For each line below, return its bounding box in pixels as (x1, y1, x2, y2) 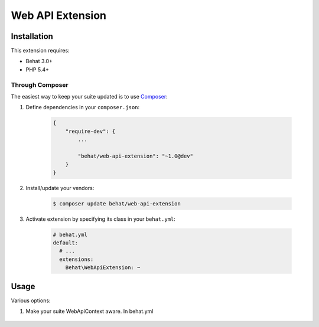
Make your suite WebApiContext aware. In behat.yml (25, 308, 154, 315)
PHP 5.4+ (25, 66, 50, 73)
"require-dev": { (65, 127, 116, 135)
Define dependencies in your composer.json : (25, 104, 140, 111)
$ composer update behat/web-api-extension (53, 200, 181, 207)
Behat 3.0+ (25, 58, 53, 65)
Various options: (11, 297, 51, 304)
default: (53, 240, 79, 246)
